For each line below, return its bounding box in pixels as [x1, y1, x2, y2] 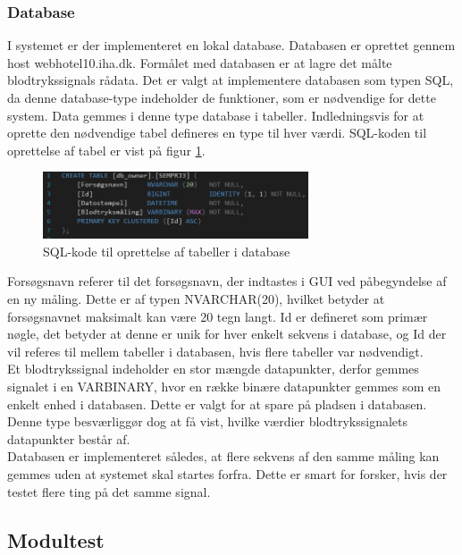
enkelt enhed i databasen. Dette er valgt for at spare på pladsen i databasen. [7, 394, 427, 413]
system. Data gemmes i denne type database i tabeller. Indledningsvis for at [7, 105, 424, 124]
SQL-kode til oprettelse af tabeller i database [43, 241, 290, 260]
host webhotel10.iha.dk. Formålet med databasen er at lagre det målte [7, 53, 392, 71]
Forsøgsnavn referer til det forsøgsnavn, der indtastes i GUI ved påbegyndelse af [7, 272, 447, 290]
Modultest [7, 526, 105, 553]
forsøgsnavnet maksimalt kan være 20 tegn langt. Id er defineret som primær [7, 307, 428, 325]
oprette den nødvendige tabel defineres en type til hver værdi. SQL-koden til [7, 123, 427, 142]
